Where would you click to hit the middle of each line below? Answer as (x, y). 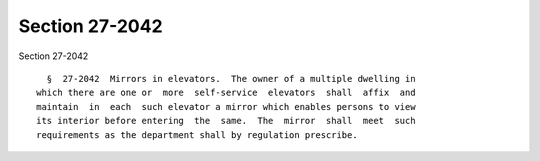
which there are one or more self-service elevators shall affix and (226, 93)
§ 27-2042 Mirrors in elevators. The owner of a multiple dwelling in (231, 78)
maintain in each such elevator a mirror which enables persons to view (226, 106)
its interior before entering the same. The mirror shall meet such (226, 121)
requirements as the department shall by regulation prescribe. (197, 134)
